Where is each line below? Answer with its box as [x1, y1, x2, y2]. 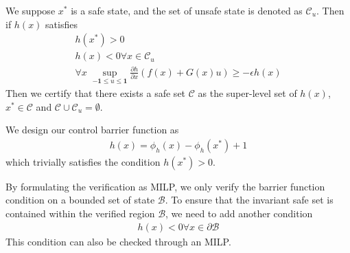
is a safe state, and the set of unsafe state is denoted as [71, 3, 303, 17]
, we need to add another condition [165, 206, 313, 221]
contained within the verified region [5, 206, 155, 221]
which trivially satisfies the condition [5, 154, 161, 168]
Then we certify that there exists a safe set [5, 86, 186, 100]
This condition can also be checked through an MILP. [5, 234, 231, 248]
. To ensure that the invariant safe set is [165, 192, 334, 207]
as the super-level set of [198, 86, 297, 100]
